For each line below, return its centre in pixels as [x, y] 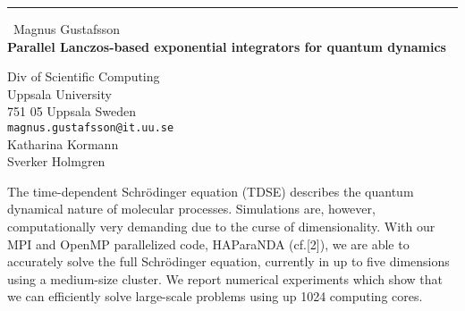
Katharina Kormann [63, 143]
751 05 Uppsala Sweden [72, 111]
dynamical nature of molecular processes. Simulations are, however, [191, 209]
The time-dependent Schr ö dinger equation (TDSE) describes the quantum [211, 191]
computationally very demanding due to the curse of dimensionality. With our [221, 226]
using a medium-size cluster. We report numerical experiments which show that [225, 278]
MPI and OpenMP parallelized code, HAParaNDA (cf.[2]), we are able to [208, 244]
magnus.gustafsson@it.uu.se [91, 127]
